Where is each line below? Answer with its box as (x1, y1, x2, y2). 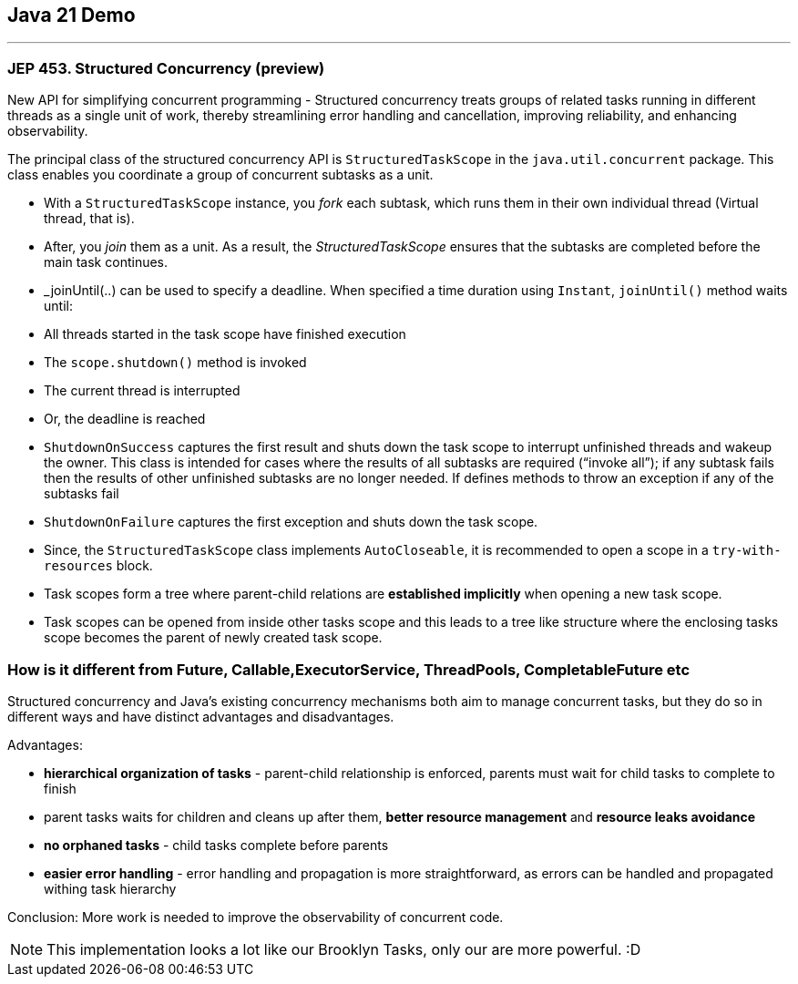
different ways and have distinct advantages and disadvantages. (7, 708, 394, 724)
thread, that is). (44, 210, 135, 227)
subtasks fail (44, 486, 119, 502)
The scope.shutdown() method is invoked (44, 354, 307, 371)
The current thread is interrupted (44, 383, 240, 399)
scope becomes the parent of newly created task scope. (44, 630, 383, 646)
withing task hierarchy (44, 880, 177, 897)
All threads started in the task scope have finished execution (44, 326, 406, 343)
